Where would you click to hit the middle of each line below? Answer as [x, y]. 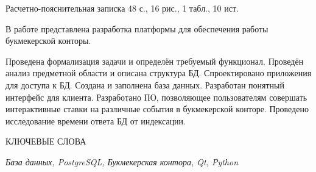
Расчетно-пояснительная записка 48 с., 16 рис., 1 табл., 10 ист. [122, 8]
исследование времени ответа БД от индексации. [96, 120]
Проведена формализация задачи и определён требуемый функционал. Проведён [155, 61]
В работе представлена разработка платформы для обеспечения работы [137, 28]
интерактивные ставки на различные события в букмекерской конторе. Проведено [157, 109]
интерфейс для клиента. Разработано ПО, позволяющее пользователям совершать [156, 97]
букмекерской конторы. [48, 41]
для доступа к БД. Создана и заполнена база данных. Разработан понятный [145, 84]
